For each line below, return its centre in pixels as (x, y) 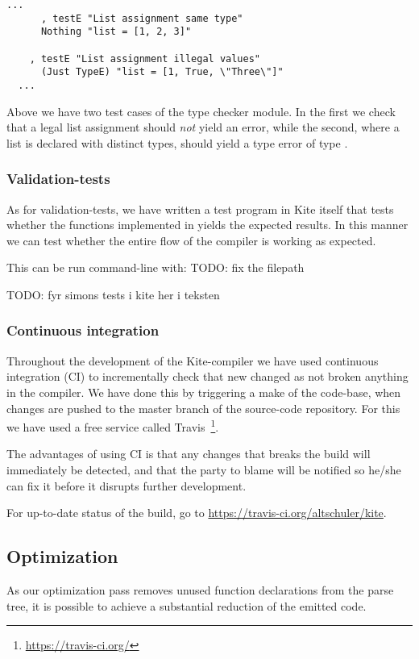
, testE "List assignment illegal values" (145, 58)
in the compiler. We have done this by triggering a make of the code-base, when (204, 392)
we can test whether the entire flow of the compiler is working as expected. (191, 240)
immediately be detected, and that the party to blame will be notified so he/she (204, 469)
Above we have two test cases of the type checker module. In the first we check (201, 111)
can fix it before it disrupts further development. (127, 485)
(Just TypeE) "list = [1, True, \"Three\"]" (162, 72)
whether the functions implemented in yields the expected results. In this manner (207, 225)
